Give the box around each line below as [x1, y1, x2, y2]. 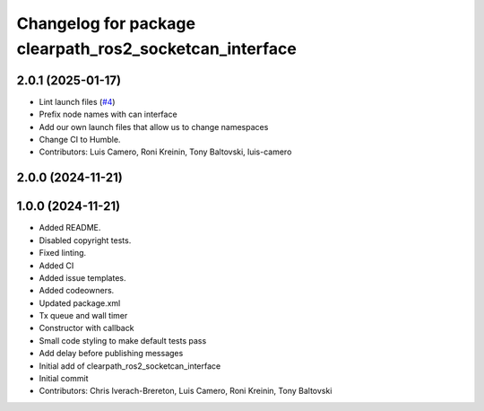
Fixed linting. [39, 248, 87, 258]
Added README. [39, 223, 101, 233]
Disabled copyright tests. [39, 234, 132, 246]
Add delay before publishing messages [39, 348, 184, 359]
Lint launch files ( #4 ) [39, 96, 116, 107]
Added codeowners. [39, 285, 115, 296]
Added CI [39, 260, 74, 271]
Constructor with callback [39, 323, 134, 334]
